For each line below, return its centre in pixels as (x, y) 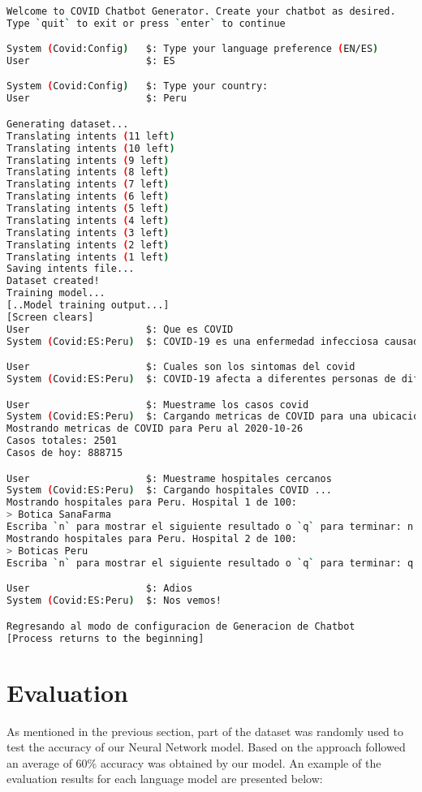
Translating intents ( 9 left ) (88, 160)
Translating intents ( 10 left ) (91, 148)
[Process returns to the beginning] (105, 638)
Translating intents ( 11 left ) (91, 136)
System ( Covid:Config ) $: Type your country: (138, 86)
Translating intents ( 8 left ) (88, 172)
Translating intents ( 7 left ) (88, 185)
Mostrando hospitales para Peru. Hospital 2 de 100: (152, 538)
